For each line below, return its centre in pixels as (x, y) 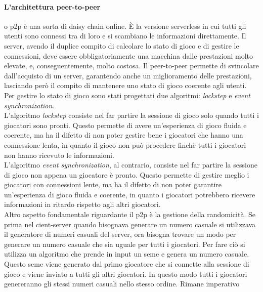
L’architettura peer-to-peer (52, 6)
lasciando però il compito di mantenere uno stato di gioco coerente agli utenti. (125, 85)
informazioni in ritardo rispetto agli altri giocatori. (82, 204)
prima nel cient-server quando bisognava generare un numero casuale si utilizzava (130, 224)
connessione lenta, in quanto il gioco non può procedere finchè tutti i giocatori (125, 144)
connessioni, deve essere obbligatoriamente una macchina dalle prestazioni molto (129, 55)
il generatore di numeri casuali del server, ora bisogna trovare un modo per (120, 234)
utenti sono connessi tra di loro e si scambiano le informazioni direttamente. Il (125, 36)
